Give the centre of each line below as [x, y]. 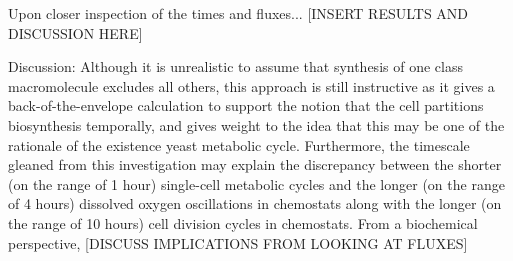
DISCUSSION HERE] [75, 32]
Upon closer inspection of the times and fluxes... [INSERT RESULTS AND [238, 13]
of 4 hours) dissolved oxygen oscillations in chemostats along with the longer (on [255, 203]
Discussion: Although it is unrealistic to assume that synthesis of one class [235, 66]
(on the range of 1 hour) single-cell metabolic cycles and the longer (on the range [256, 183]
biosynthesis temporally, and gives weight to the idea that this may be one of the [256, 124]
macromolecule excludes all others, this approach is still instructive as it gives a [251, 85]
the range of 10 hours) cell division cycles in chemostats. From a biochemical [243, 222]
